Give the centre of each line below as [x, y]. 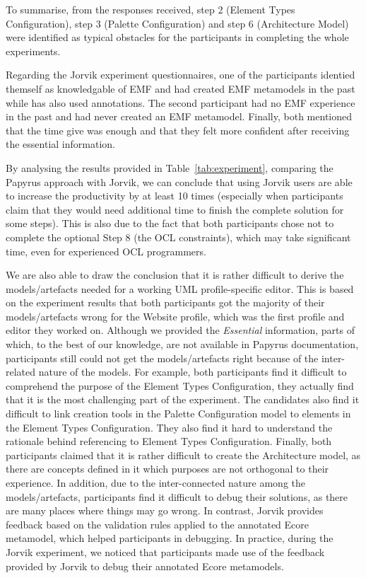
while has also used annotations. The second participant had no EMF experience [181, 102]
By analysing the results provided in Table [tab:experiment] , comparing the [170, 167]
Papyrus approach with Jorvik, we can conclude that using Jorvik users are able [179, 181]
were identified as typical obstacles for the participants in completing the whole [177, 37]
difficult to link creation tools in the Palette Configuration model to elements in [178, 414]
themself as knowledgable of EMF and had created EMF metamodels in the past [181, 88]
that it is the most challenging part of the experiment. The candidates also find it [183, 399]
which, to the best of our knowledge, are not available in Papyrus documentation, [182, 344]
